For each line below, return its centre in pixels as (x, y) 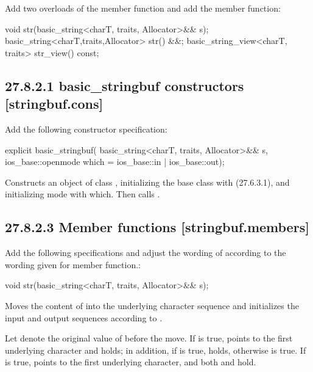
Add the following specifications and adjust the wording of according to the (146, 253)
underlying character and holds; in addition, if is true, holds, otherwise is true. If (156, 350)
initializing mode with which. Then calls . (83, 194)
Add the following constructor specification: (86, 129)
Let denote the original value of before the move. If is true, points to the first (149, 338)
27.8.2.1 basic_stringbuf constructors (125, 85)
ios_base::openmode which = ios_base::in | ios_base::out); (115, 162)
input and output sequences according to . (84, 317)
